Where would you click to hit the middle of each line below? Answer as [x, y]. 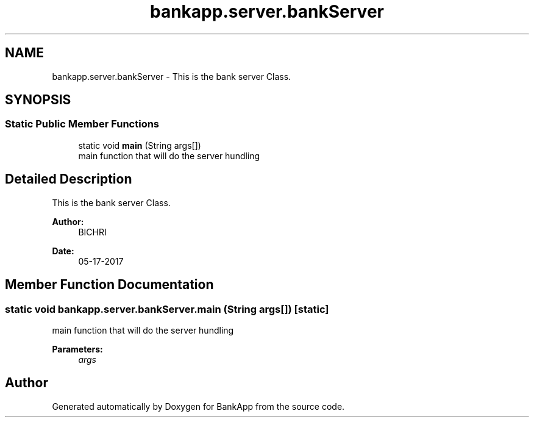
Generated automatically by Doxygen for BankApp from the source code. [198, 406]
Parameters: [77, 349]
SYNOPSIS [38, 100]
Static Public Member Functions [82, 124]
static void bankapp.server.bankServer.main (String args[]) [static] [167, 309]
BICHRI [92, 232]
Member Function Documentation [109, 285]
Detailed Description [69, 179]
